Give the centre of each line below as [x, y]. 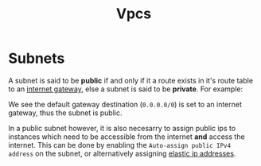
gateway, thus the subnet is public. [65, 113]
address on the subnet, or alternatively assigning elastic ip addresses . [122, 153]
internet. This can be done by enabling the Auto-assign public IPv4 [120, 145]
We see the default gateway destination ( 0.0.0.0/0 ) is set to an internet [125, 104]
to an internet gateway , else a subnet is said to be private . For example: [126, 89]
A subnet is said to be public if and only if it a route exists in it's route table [130, 80]
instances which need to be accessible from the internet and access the [127, 137]
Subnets [37, 58]
